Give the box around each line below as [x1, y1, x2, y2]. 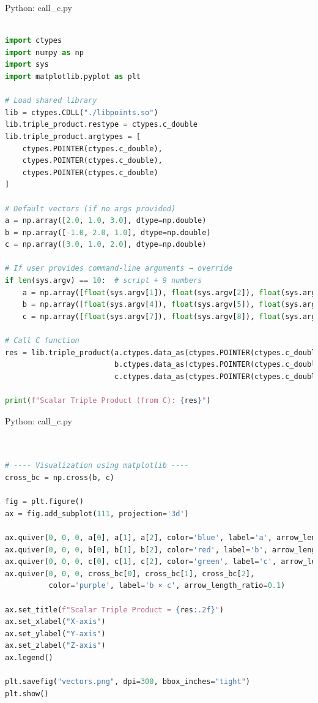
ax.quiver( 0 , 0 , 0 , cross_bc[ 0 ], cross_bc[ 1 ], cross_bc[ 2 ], [5, 569, 255, 578]
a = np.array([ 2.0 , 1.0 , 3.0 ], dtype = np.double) [5, 216, 207, 225]
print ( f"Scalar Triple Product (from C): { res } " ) [5, 396, 211, 405]
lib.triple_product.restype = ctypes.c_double [5, 120, 198, 129]
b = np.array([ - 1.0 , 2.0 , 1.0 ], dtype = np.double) [5, 228, 211, 237]
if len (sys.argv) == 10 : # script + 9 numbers [5, 276, 202, 285]
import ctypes [5, 36, 62, 45]
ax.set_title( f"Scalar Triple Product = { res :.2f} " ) [5, 605, 224, 614]
